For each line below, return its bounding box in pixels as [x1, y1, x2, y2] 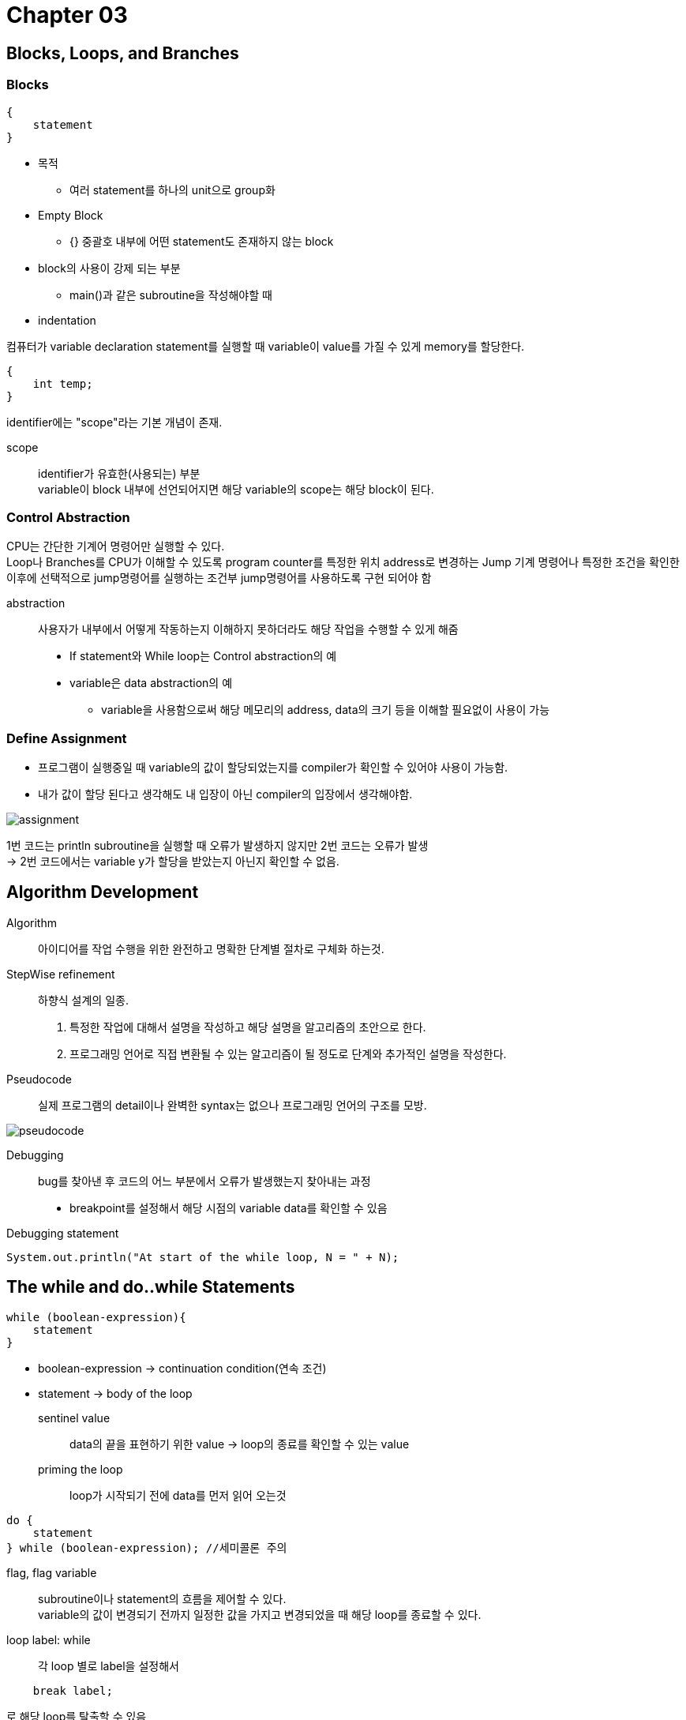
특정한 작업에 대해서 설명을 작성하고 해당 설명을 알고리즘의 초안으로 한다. [69, 1020, 426, 1034]
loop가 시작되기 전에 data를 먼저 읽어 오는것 [69, 1488, 287, 1502]
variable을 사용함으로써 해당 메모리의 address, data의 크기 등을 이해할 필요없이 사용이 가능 [101, 703, 550, 717]
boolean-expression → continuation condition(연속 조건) [38, 1361, 327, 1375]
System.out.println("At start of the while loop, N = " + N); [6, 1250, 399, 1264]
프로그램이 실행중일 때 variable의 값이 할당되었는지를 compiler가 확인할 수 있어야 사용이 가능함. [38, 760, 508, 775]
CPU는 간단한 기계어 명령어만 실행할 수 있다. [6, 539, 225, 554]
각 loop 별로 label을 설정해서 [38, 1658, 179, 1673]
